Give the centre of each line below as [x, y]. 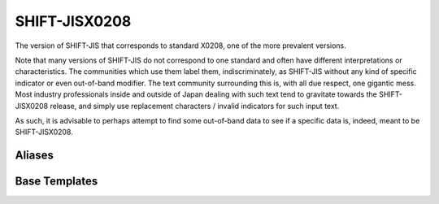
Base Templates [57, 182]
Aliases [35, 156]
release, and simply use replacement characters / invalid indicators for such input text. [195, 106]
